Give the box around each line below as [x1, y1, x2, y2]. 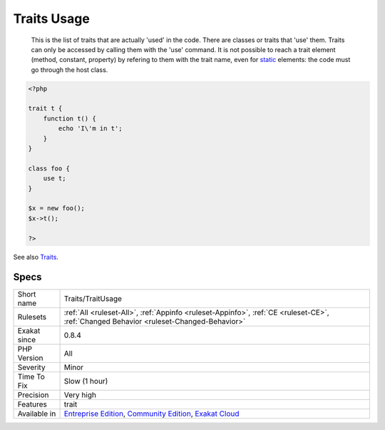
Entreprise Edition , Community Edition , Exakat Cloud [63, 409, 240, 419]
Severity [17, 362, 46, 372]
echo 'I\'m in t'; [58, 125, 123, 133]
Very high [63, 390, 96, 400]
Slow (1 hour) [63, 377, 108, 387]
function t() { [43, 114, 96, 123]
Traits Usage [13, 11, 91, 26]
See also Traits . [13, 252, 58, 261]
